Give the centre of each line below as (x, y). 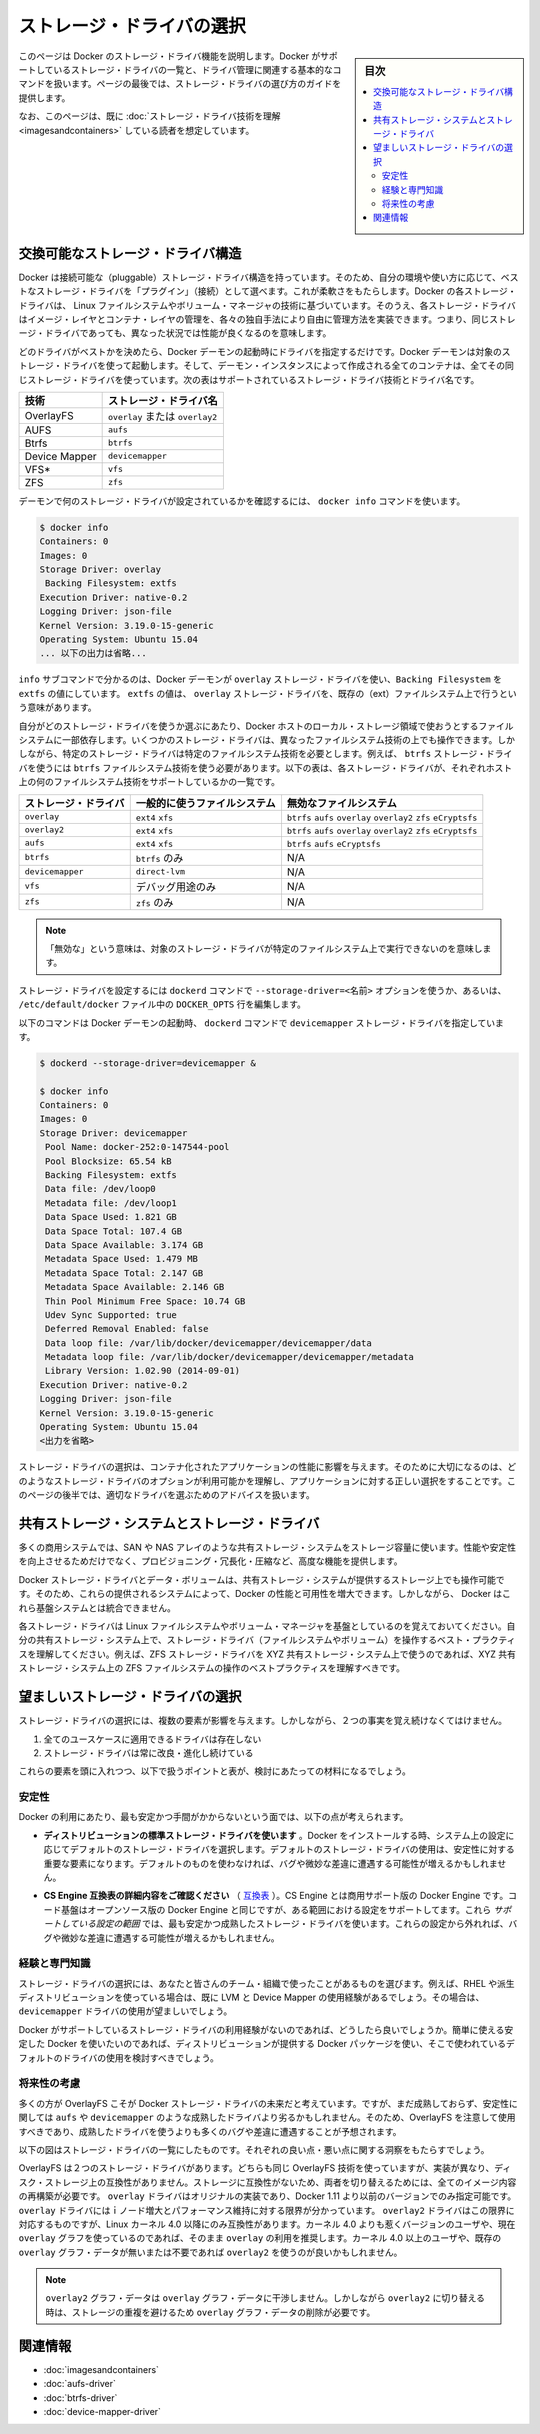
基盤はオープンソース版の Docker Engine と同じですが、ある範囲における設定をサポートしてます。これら (276, 1909)
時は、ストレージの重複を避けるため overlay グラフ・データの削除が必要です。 (210, 2312)
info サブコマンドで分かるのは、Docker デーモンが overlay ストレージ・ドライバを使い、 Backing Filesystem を (260, 679)
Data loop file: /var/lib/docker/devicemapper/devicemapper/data (208, 1343)
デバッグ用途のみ (176, 887)
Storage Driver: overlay (100, 569)
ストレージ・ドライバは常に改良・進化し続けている (148, 1752)
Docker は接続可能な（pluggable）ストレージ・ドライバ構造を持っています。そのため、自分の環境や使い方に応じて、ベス (268, 277)
